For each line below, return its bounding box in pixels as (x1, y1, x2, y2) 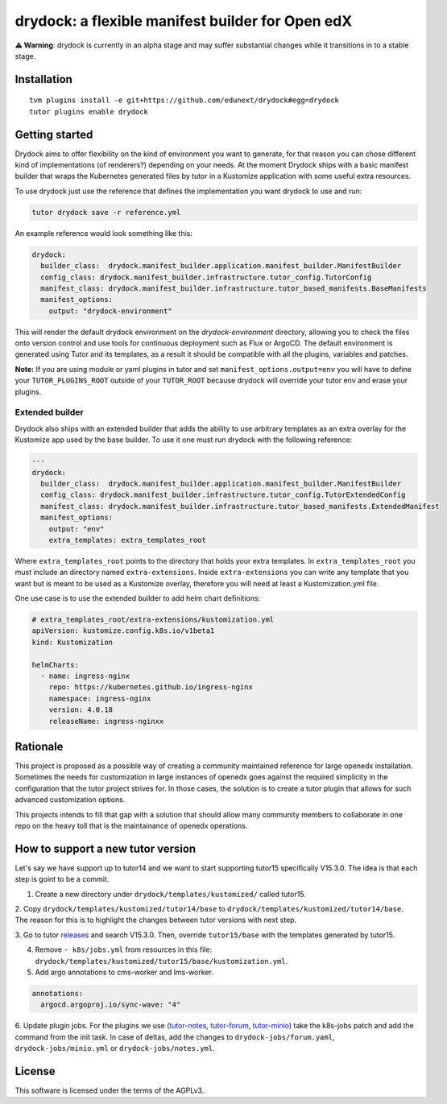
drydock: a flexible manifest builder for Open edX (14, 12, 353, 30)
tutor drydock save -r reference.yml (31, 208, 181, 217)
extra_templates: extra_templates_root (48, 535, 207, 544)
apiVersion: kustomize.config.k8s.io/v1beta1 (31, 626, 215, 635)
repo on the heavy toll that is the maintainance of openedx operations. (14, 821, 248, 831)
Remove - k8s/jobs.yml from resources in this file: (35, 945, 213, 954)
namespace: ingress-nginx (48, 693, 151, 703)
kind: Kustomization (31, 637, 113, 647)
